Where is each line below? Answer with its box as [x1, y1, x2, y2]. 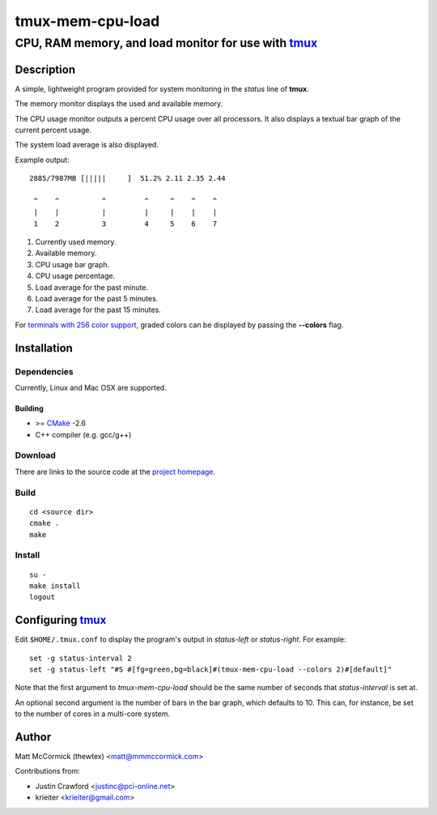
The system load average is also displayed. [15, 140, 159, 150]
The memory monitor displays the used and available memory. [15, 99, 223, 109]
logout [29, 592, 56, 602]
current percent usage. [15, 125, 92, 134]
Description [15, 62, 76, 76]
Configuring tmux [15, 613, 107, 627]
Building [15, 403, 44, 413]
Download [15, 450, 57, 461]
